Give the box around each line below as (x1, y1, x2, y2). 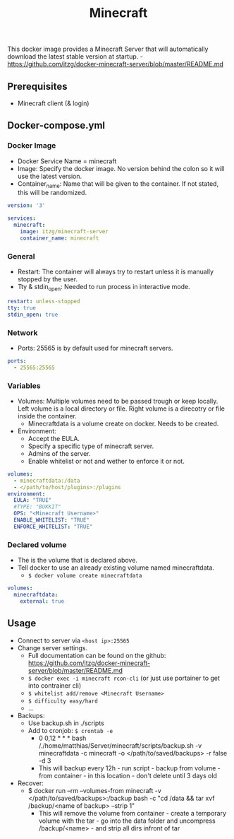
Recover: (17, 779, 44, 787)
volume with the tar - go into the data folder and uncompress (38, 816, 216, 825)
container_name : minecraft (20, 235, 99, 242)
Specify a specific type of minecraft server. (27, 442, 154, 450)
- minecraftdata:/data (13, 477, 80, 484)
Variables (7, 380, 41, 390)
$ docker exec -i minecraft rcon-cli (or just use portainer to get (27, 674, 221, 682)
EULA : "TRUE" (13, 497, 52, 504)
